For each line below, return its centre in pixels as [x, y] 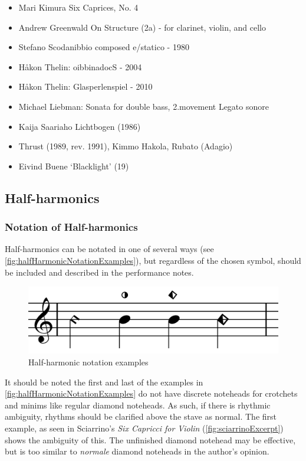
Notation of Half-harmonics [71, 227]
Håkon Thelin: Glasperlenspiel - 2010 [85, 86]
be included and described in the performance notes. [99, 272]
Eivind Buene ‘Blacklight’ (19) [74, 166]
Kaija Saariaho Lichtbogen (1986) [80, 126]
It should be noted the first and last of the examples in [104, 382]
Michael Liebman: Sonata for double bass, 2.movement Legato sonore [144, 106]
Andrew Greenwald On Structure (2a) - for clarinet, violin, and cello [142, 27]
